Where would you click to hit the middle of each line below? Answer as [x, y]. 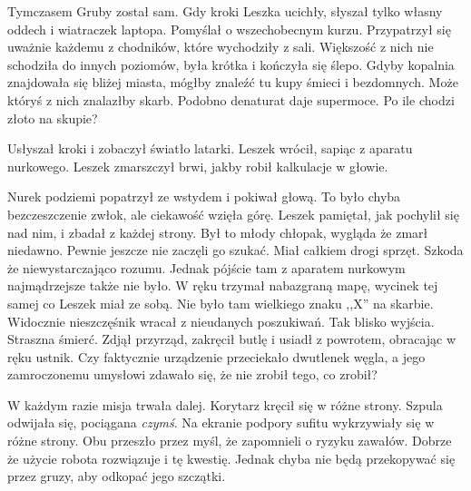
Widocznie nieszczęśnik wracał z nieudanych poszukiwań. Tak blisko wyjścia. [221, 321]
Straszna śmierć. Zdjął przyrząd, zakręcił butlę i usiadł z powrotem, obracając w [232, 339]
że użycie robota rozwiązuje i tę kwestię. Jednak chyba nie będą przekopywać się [231, 458]
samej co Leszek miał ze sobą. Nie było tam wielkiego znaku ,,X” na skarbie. [221, 303]
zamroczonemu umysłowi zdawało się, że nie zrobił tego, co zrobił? [192, 374]
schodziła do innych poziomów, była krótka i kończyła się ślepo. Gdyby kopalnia [231, 64]
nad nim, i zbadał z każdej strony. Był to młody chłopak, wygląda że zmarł [218, 232]
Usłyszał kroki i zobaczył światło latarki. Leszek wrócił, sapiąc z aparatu [210, 148]
